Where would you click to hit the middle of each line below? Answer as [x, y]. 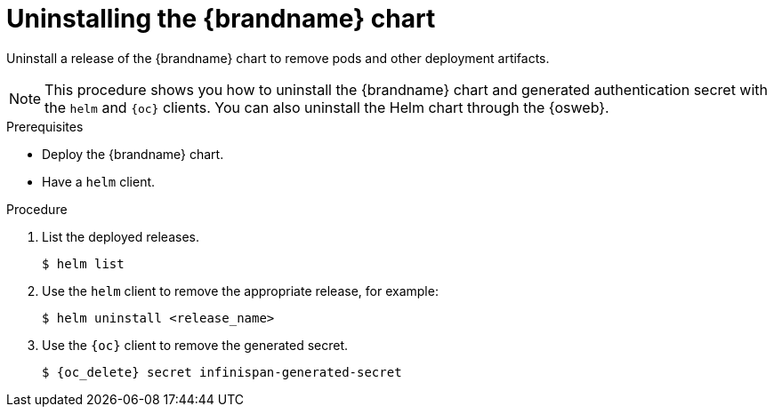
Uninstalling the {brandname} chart [221, 19]
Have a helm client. [99, 181]
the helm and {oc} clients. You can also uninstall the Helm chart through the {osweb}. [327, 107]
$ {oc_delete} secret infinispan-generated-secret [222, 372]
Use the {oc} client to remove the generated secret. [195, 345]
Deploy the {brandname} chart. [133, 154]
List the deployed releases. [121, 236]
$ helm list [83, 263]
